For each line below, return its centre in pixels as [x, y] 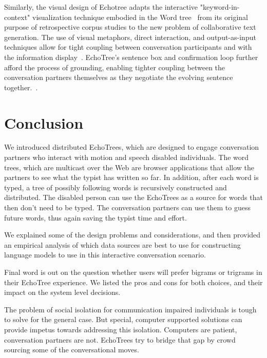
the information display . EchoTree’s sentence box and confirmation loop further [131, 57]
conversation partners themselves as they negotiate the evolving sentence [119, 77]
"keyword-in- [220, 7]
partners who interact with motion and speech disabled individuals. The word [127, 157]
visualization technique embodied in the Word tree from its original [140, 17]
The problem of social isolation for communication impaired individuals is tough [130, 309]
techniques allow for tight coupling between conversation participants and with [128, 47]
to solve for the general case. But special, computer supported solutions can [123, 319]
